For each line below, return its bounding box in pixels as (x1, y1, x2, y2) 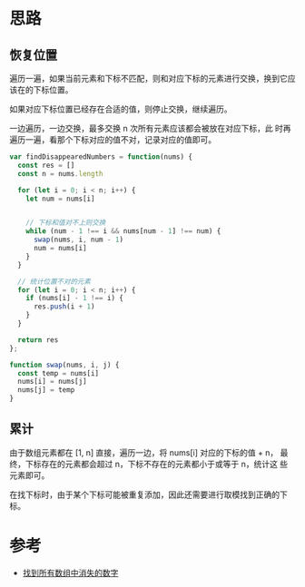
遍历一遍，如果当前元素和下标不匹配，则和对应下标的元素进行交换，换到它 (9, 73, 288, 83)
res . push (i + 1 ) (33, 302, 95, 311)
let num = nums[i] (25, 194, 95, 203)
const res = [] (17, 161, 75, 170)
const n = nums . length (17, 169, 103, 178)
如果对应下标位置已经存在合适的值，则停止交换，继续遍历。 (9, 103, 232, 114)
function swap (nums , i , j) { (9, 360, 120, 369)
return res (17, 335, 59, 345)
